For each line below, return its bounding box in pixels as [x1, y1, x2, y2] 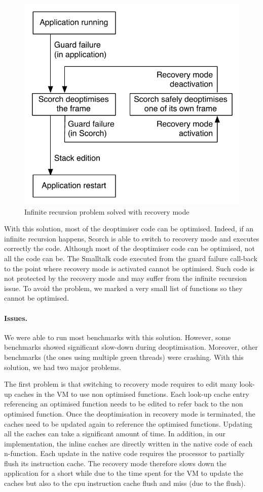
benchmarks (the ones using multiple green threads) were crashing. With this [4, 351, 244, 362]
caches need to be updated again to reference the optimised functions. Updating [4, 418, 252, 429]
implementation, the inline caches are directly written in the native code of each [4, 438, 253, 448]
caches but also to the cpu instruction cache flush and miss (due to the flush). [4, 478, 246, 488]
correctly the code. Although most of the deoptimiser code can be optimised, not [4, 243, 255, 254]
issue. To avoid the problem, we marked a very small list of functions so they [4, 282, 243, 293]
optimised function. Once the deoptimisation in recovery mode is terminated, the [4, 408, 255, 419]
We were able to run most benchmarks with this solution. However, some [4, 332, 231, 342]
